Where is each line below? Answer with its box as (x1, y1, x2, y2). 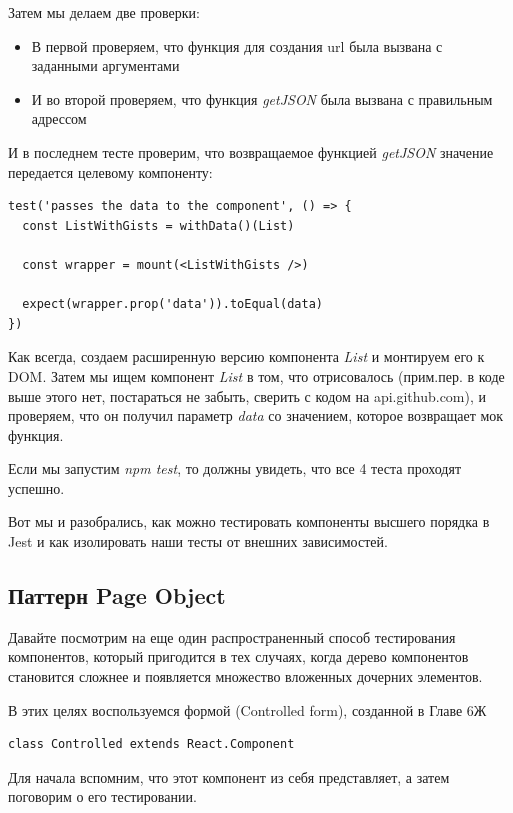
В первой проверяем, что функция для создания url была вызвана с (31, 35, 443, 56)
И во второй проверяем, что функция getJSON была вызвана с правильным (31, 88, 493, 109)
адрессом (31, 108, 87, 129)
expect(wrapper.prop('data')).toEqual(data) (22, 297, 323, 312)
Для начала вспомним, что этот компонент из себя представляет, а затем (8, 766, 450, 787)
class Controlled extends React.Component (8, 737, 295, 752)
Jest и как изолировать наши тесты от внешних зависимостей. (8, 531, 388, 552)
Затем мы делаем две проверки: (8, 2, 200, 22)
